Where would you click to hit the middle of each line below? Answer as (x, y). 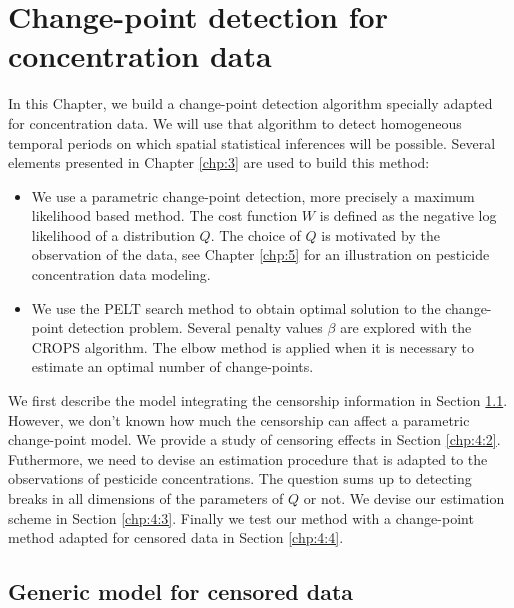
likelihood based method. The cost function (164, 215)
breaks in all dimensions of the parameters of (146, 498)
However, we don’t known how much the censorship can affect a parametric (239, 419)
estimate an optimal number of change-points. (172, 366)
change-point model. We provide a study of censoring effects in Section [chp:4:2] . (254, 439)
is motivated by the (380, 234)
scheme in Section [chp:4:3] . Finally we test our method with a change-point (241, 517)
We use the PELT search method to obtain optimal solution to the (236, 307)
